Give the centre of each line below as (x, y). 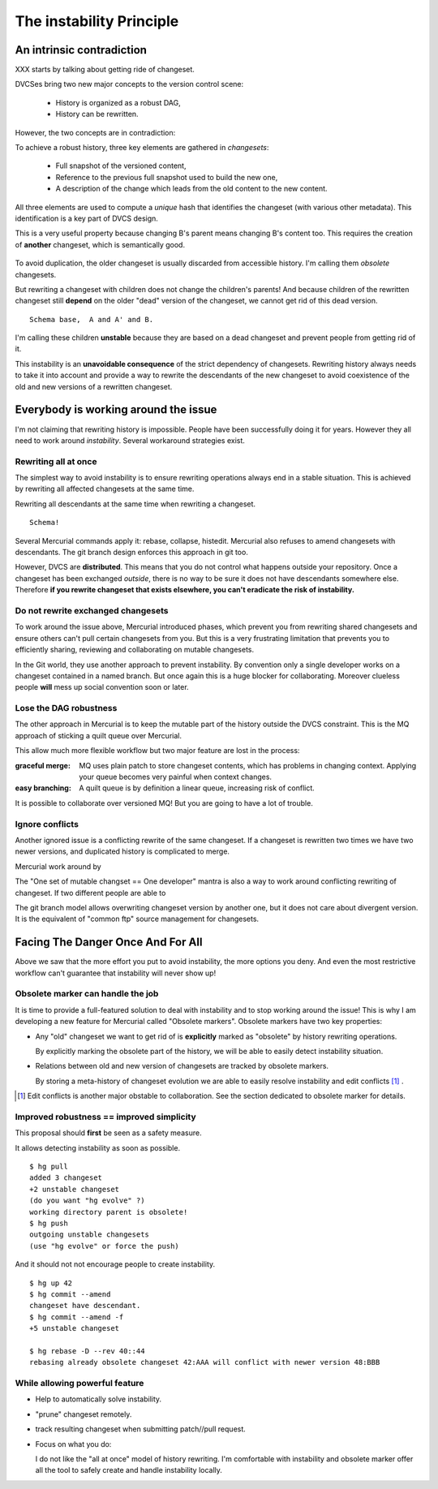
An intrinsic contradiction (81, 50)
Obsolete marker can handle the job (87, 994)
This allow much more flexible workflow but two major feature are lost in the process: (157, 751)
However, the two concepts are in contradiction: (95, 132)
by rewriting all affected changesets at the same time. (105, 489)
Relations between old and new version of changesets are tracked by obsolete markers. (182, 1066)
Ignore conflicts (47, 824)
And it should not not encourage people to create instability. (115, 1264)
